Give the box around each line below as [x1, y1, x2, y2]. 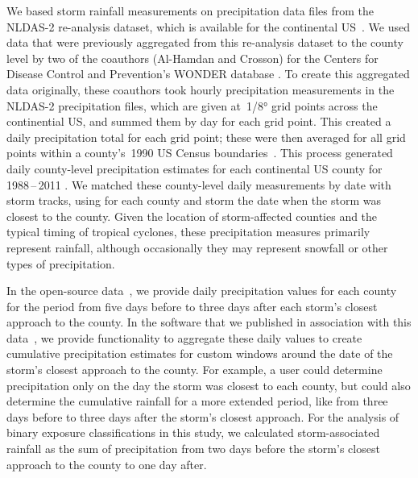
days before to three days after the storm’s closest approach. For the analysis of [6, 408, 399, 425]
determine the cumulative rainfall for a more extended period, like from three [6, 393, 388, 409]
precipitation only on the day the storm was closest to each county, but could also [6, 376, 411, 393]
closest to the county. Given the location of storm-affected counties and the [6, 207, 378, 224]
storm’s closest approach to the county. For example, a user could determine [6, 361, 383, 378]
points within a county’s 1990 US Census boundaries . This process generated [6, 144, 393, 161]
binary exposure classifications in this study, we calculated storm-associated [6, 424, 380, 441]
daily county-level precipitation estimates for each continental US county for [6, 160, 383, 177]
